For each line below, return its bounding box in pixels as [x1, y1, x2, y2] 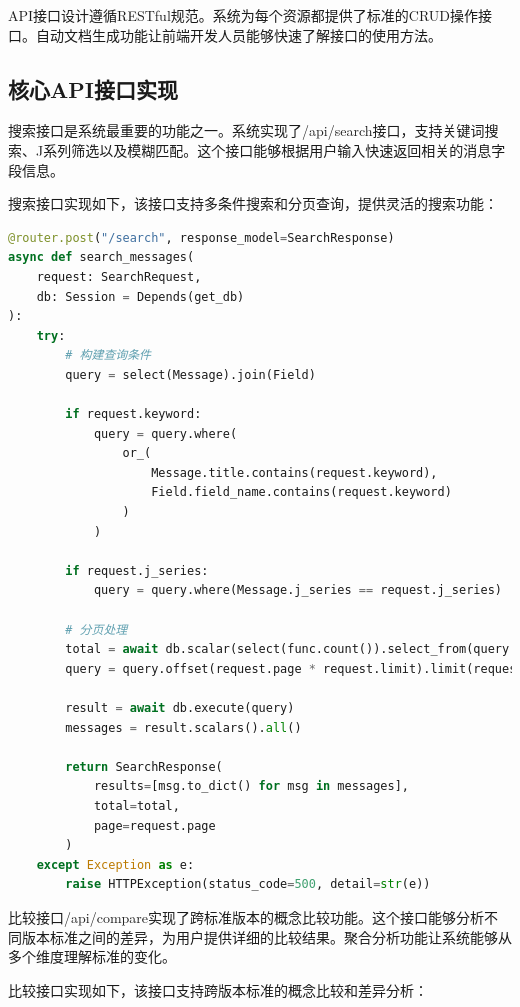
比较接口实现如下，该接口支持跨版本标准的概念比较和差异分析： [8, 979, 428, 1000]
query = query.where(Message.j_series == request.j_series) [93, 583, 502, 598]
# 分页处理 [65, 622, 128, 637]
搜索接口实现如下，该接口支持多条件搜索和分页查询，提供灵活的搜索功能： [8, 193, 498, 214]
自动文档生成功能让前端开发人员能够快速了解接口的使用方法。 [35, 24, 442, 45]
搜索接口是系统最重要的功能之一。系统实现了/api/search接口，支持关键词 [8, 120, 485, 141]
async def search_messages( [8, 250, 195, 265]
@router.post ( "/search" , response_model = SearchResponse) [8, 230, 395, 245]
